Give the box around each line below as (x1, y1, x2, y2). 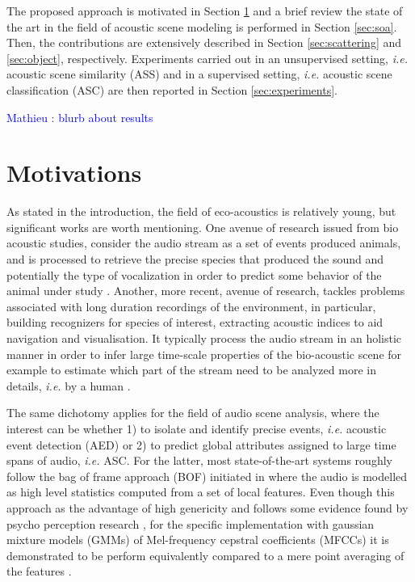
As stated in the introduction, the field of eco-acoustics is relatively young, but (6, 203, 396, 220)
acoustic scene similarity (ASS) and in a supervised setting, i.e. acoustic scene (6, 65, 392, 82)
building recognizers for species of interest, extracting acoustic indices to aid (6, 314, 384, 331)
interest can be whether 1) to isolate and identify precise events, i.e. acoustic (6, 420, 387, 436)
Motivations (6, 156, 142, 189)
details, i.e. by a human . (6, 377, 131, 394)
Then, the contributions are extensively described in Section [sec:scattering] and (6, 34, 402, 51)
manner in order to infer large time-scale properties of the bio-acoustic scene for (6, 345, 402, 362)
